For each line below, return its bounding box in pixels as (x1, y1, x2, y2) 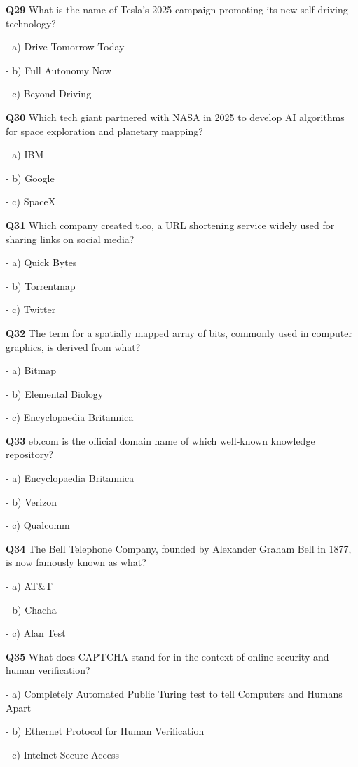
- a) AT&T (6, 579, 53, 593)
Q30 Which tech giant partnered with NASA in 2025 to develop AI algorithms (6, 109, 345, 124)
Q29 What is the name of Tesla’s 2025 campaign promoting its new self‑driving (6, 2, 348, 16)
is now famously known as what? (6, 555, 146, 569)
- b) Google (6, 170, 55, 185)
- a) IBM (6, 147, 44, 162)
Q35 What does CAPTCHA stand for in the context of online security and (6, 649, 329, 663)
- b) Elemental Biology (6, 386, 104, 401)
